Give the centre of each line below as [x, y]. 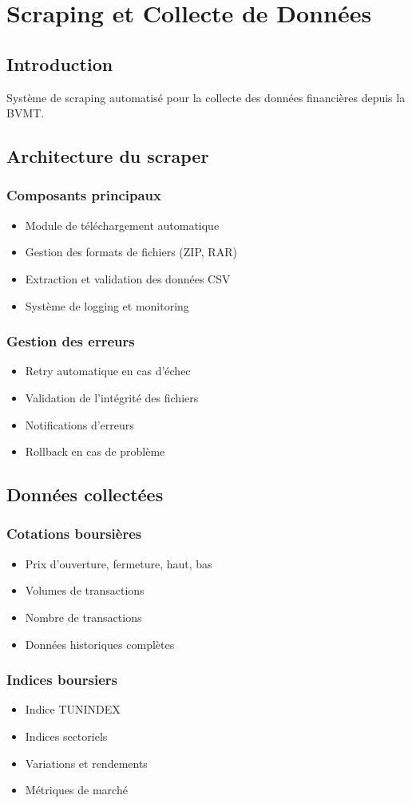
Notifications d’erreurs [79, 424]
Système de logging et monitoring [107, 305]
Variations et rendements [86, 763]
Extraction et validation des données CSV [128, 278]
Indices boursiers [62, 680]
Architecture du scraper [108, 156]
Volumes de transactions [85, 590]
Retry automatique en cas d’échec [108, 371]
